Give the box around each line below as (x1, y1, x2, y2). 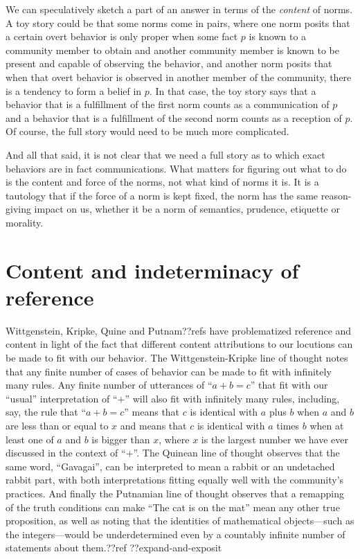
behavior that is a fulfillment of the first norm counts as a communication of (6, 97, 330, 112)
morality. (6, 215, 44, 229)
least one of (6, 432, 54, 446)
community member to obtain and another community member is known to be (6, 42, 340, 57)
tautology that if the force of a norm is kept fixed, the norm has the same (6, 188, 318, 202)
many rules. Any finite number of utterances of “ (6, 378, 213, 392)
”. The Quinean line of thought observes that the (133, 445, 340, 460)
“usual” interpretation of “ (6, 391, 118, 405)
